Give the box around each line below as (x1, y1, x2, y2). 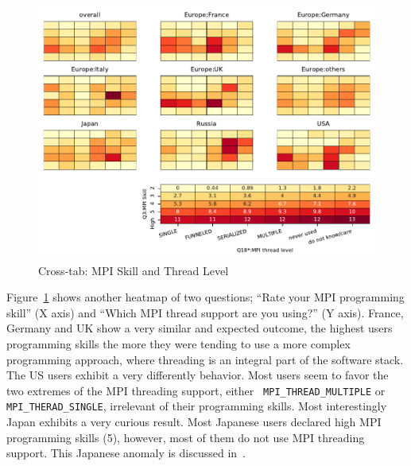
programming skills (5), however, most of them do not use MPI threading (6, 429, 365, 445)
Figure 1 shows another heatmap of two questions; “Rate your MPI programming (6, 289, 405, 305)
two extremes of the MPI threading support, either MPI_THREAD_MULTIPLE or (6, 382, 386, 398)
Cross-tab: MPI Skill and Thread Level (38, 262, 229, 278)
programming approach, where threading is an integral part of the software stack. (6, 351, 404, 367)
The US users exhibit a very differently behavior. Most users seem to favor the (6, 367, 389, 383)
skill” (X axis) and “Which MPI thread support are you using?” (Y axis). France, (6, 304, 404, 320)
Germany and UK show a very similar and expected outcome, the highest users (6, 320, 393, 336)
